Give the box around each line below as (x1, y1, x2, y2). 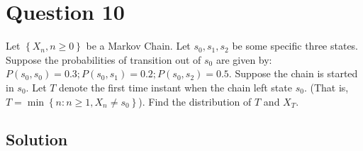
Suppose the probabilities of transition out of (6, 52, 201, 67)
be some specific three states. (232, 38, 359, 53)
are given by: (216, 52, 272, 67)
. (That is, (303, 79, 349, 94)
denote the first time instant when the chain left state (59, 79, 292, 94)
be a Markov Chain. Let (86, 38, 191, 53)
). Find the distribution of (138, 94, 252, 108)
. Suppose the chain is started (228, 66, 358, 81)
